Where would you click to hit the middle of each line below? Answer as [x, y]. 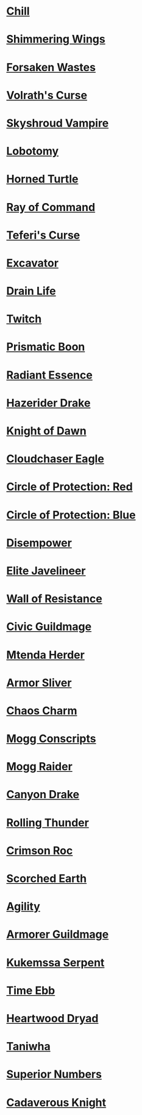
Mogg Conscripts [51, 739]
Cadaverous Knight [56, 1102]
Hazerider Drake [48, 403]
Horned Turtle [42, 179]
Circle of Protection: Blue [71, 515]
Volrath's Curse [47, 95]
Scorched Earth [47, 878]
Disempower [39, 543]
